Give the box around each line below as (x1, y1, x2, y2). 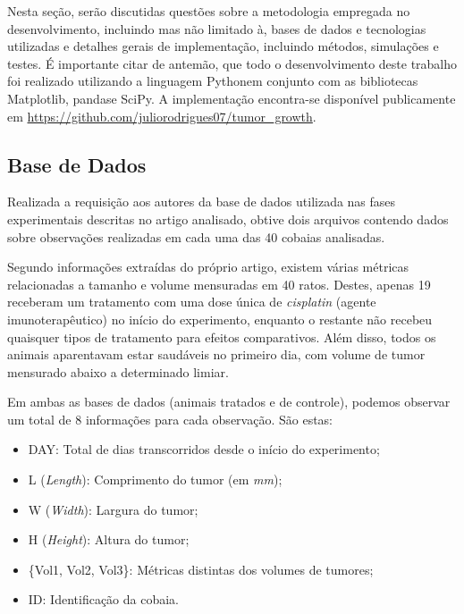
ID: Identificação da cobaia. (28, 590, 179, 609)
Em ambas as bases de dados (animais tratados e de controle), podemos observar (7, 392, 451, 411)
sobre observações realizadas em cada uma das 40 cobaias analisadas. (7, 227, 385, 246)
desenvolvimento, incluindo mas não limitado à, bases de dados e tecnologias (7, 19, 426, 38)
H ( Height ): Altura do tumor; (28, 530, 190, 549)
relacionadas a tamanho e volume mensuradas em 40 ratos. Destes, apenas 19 (7, 274, 431, 293)
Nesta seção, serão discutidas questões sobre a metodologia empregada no (7, 2, 410, 20)
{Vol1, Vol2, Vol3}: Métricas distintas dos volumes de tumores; (28, 559, 374, 578)
